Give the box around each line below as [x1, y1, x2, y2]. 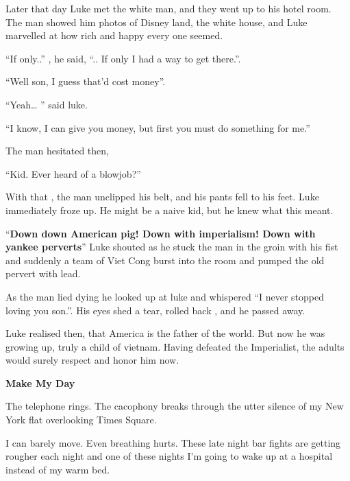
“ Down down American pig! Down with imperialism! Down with [5, 226, 316, 240]
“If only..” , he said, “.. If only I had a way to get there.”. [5, 51, 241, 65]
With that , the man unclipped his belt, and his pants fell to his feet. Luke [5, 189, 319, 204]
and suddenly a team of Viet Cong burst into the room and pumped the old [5, 253, 325, 267]
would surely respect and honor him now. [5, 353, 179, 367]
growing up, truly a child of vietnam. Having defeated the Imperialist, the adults [5, 339, 345, 353]
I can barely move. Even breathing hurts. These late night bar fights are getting [5, 435, 341, 449]
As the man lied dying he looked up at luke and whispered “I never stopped [5, 289, 325, 303]
